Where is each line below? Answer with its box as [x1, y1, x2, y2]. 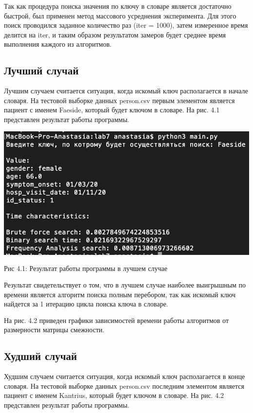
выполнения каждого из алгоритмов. [4, 39, 112, 49]
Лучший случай [4, 63, 79, 78]
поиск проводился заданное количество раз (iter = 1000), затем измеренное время [4, 20, 248, 30]
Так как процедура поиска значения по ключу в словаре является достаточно [4, 1, 232, 11]
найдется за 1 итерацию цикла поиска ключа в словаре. [4, 299, 168, 309]
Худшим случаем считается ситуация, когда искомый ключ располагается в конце [4, 371, 245, 381]
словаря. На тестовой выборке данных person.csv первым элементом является [4, 95, 235, 105]
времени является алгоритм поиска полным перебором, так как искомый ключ [4, 289, 236, 299]
